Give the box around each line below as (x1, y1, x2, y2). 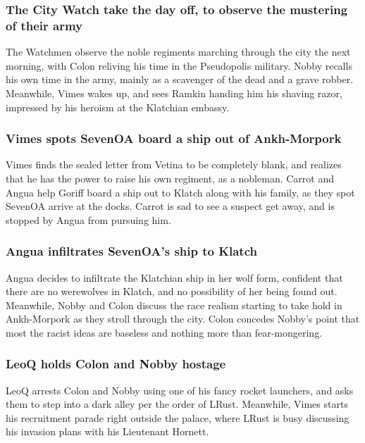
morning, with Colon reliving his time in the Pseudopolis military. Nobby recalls (6, 58, 352, 73)
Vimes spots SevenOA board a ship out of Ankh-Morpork (6, 130, 342, 147)
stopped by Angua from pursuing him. (6, 212, 171, 227)
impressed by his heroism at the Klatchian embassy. (6, 99, 230, 114)
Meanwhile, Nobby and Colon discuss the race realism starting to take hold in (6, 297, 342, 312)
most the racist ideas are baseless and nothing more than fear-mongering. (6, 325, 323, 339)
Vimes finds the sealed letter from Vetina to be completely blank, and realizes (6, 157, 342, 172)
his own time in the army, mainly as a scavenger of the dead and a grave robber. (6, 72, 354, 87)
